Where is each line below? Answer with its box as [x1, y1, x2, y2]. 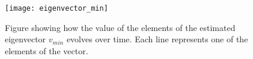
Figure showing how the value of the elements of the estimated [5, 21, 236, 33]
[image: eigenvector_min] [5, 4, 108, 13]
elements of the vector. [5, 44, 88, 57]
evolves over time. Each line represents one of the [66, 33, 248, 45]
